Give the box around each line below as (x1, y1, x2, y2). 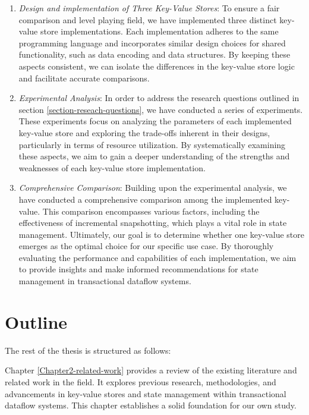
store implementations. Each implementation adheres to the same (40, 25, 279, 37)
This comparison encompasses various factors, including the (42, 205, 260, 217)
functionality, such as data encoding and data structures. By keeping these (18, 48, 291, 61)
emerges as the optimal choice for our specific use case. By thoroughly (18, 240, 274, 252)
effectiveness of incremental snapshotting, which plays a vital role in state (18, 216, 287, 229)
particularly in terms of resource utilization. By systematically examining (18, 138, 286, 150)
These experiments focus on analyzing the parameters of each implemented (18, 115, 292, 127)
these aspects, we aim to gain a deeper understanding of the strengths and (18, 150, 290, 162)
